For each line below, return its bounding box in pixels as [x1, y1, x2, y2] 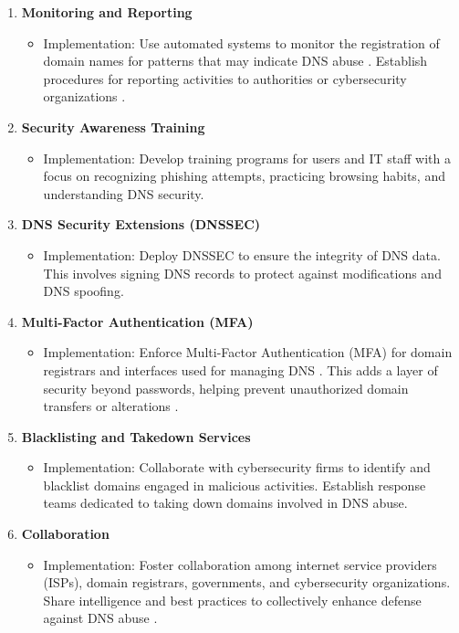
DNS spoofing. [43, 281, 124, 301]
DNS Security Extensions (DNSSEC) [21, 215, 261, 234]
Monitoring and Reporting [21, 3, 193, 21]
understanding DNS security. [43, 184, 204, 203]
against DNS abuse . [43, 608, 158, 628]
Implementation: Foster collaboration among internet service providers [43, 554, 437, 574]
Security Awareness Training [21, 117, 205, 136]
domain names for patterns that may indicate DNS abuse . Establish [43, 51, 428, 70]
